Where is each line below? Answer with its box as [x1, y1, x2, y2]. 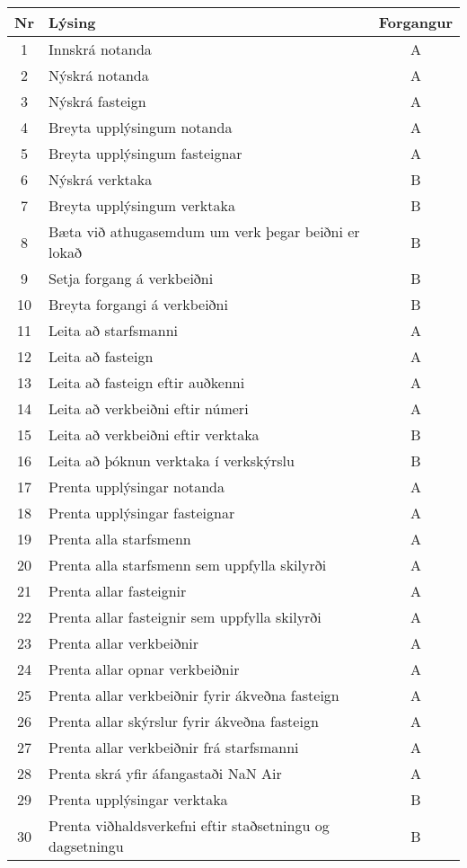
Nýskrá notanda [48, 65, 149, 85]
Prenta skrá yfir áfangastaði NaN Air [48, 763, 282, 784]
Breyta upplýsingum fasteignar [48, 143, 242, 164]
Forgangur [378, 12, 453, 32]
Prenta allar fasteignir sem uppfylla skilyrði [48, 607, 322, 627]
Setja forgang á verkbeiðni [48, 268, 214, 288]
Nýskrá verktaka [48, 169, 153, 190]
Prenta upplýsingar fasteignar [48, 502, 235, 523]
